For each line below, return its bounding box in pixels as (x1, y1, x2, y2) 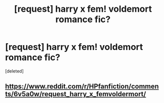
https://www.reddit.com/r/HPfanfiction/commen (5, 82, 159, 91)
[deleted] (5, 68, 24, 74)
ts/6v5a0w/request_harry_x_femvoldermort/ (5, 90, 146, 99)
